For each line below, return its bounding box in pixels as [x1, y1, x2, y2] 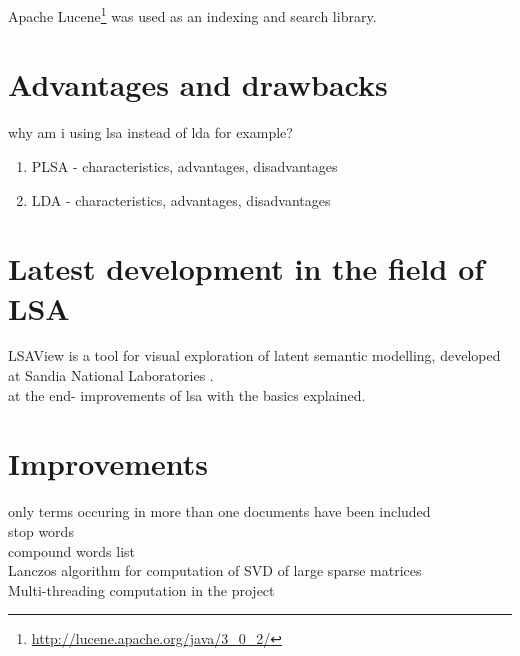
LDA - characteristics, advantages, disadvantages [31, 189, 331, 210]
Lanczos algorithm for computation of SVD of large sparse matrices [8, 560, 422, 581]
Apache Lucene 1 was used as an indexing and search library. [8, 3, 377, 26]
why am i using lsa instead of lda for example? [8, 122, 293, 143]
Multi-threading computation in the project [8, 579, 275, 600]
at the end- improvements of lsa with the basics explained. [8, 384, 366, 405]
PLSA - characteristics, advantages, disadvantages [31, 155, 338, 176]
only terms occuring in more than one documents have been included [8, 501, 431, 522]
